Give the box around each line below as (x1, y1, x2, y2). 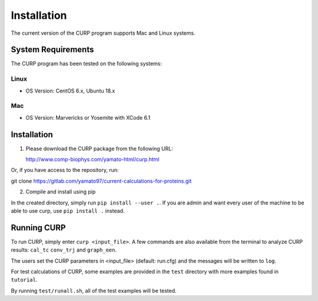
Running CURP (11, 223, 66, 233)
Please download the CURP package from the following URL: (25, 145, 173, 152)
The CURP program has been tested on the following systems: (11, 60, 162, 67)
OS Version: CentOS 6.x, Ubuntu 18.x (25, 87, 115, 94)
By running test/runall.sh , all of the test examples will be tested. (11, 287, 177, 294)
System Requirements (11, 45, 94, 55)
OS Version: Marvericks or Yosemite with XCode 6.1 (25, 114, 150, 121)
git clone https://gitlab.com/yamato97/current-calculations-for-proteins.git (11, 177, 192, 184)
